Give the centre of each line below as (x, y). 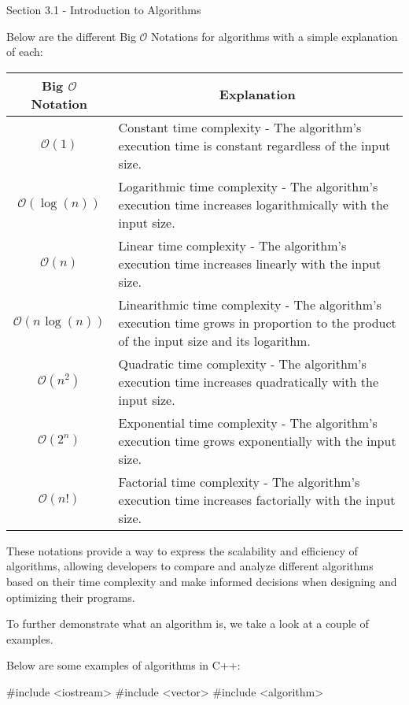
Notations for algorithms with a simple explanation (275, 36)
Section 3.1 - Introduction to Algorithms (104, 9)
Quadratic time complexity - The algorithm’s (242, 363)
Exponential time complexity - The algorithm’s (248, 422)
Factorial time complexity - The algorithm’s (239, 481)
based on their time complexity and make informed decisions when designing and (202, 581)
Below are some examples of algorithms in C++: (123, 665)
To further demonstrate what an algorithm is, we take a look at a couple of (188, 623)
